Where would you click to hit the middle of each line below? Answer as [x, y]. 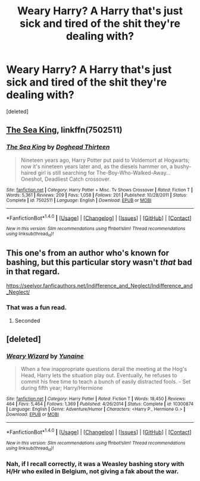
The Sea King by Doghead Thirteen [58, 147]
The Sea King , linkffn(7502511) [64, 130]
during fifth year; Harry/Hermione [62, 388]
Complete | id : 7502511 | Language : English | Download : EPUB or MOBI [79, 200]
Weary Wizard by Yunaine [45, 356]
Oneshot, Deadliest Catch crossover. [66, 179]
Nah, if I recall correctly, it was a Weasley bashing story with [95, 464]
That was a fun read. [37, 307]
